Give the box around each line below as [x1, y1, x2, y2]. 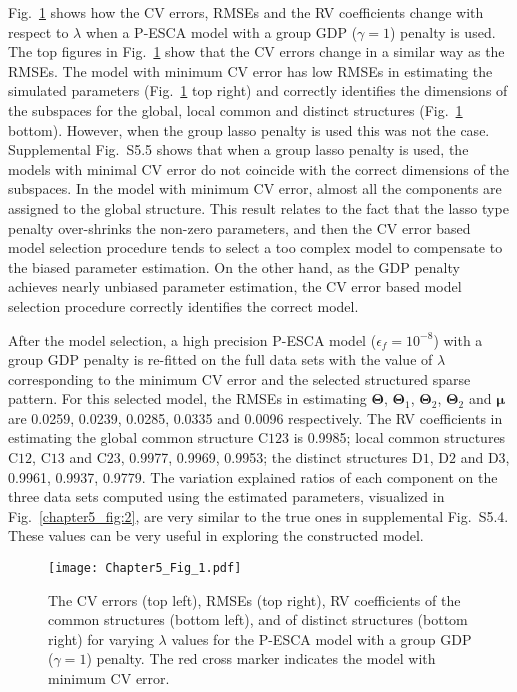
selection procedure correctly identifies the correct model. [8, 295, 359, 316]
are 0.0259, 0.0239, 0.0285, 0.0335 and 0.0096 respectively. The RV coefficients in [8, 407, 503, 428]
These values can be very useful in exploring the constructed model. [8, 525, 424, 546]
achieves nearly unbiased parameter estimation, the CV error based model [8, 276, 462, 297]
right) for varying [48, 628, 154, 649]
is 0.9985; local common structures [293, 427, 506, 448]
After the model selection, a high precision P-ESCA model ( [8, 329, 377, 350]
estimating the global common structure [8, 427, 254, 448]
